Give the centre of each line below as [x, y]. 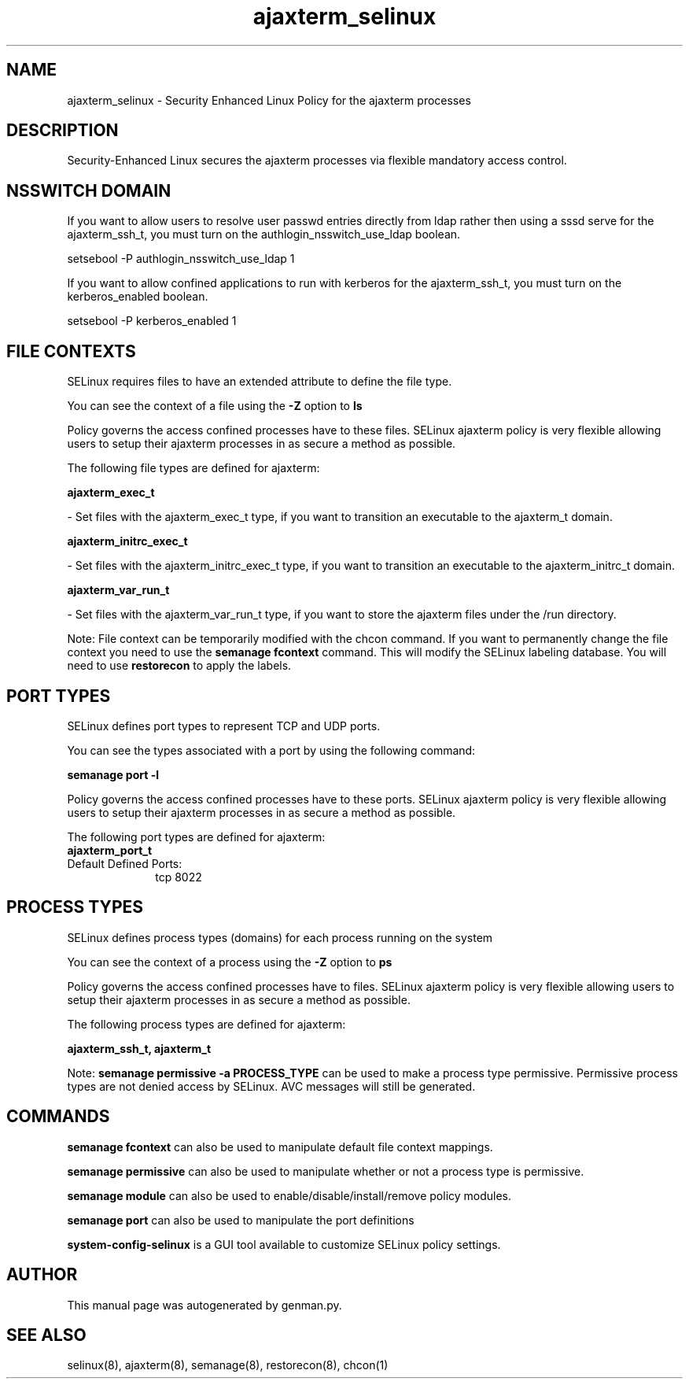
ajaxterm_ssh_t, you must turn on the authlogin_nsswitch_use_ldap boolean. [264, 235]
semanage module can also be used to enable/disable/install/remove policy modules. [289, 1195]
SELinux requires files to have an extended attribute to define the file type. [260, 382]
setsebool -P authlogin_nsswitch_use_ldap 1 [181, 259]
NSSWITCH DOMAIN [89, 190]
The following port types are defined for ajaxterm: [196, 837]
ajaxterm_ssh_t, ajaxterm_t [139, 1048]
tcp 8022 [179, 877]
